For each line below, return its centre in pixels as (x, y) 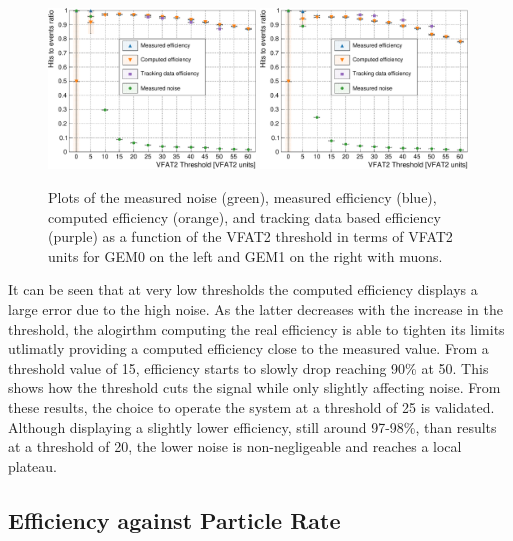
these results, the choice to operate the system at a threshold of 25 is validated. (251, 407)
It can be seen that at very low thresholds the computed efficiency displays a (243, 289)
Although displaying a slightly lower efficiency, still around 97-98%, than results (252, 426)
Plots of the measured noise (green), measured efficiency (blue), (242, 197)
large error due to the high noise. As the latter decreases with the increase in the (255, 309)
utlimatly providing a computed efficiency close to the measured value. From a (248, 348)
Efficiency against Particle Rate (174, 519)
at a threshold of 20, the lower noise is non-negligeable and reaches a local (235, 446)
